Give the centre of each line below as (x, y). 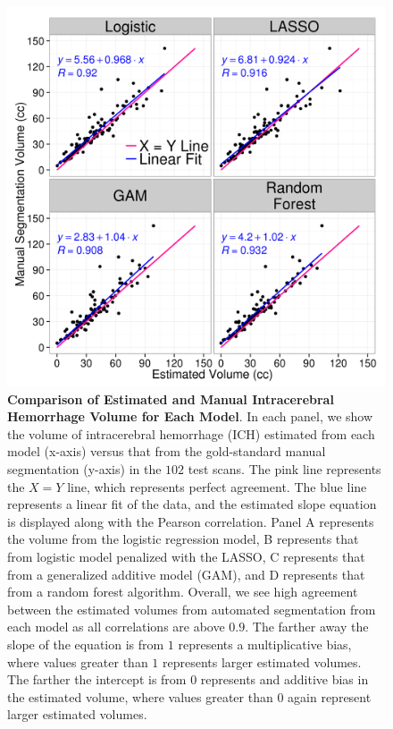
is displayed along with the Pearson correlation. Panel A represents (191, 521)
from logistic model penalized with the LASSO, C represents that (186, 556)
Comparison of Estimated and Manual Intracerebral (171, 398)
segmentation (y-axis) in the (84, 468)
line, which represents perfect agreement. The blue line (217, 486)
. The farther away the (307, 627)
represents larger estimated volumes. (262, 661)
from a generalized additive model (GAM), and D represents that (186, 574)
